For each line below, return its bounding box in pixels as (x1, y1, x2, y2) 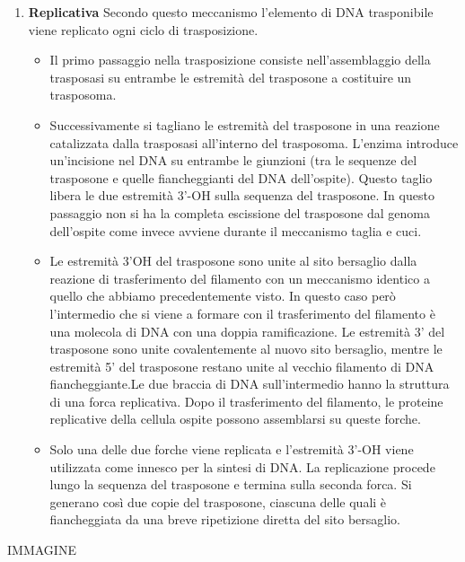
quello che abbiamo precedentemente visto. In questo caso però (49, 286, 396, 305)
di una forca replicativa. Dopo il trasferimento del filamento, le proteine (49, 391, 443, 410)
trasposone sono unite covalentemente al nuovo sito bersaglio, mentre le (49, 339, 443, 358)
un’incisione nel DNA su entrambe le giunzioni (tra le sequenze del (49, 151, 417, 170)
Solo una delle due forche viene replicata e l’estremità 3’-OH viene (49, 440, 414, 459)
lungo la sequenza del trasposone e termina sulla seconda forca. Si (49, 475, 412, 494)
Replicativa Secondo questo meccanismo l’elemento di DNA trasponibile (28, 3, 434, 21)
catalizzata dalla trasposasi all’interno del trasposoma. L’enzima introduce (49, 133, 459, 152)
